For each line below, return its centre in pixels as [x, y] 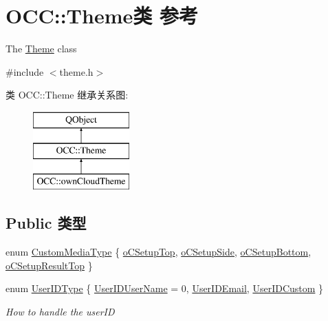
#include [25, 71]
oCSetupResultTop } [49, 265]
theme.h [76, 71]
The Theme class [41, 49]
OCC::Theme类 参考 [102, 15]
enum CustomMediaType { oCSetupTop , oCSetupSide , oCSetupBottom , [158, 252]
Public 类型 [46, 223]
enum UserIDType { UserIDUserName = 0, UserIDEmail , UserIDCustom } [165, 288]
